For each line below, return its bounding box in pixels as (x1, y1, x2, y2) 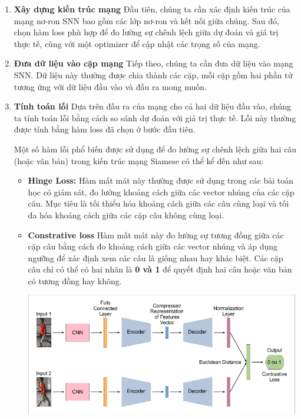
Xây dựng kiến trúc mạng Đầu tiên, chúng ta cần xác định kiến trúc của (14, 3, 290, 15)
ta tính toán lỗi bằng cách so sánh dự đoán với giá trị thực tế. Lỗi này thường (14, 111, 296, 124)
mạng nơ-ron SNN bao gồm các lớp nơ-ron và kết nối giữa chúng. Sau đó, (14, 14, 279, 26)
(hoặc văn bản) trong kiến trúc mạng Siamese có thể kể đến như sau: (14, 154, 264, 167)
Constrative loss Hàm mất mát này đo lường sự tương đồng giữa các (28, 228, 284, 241)
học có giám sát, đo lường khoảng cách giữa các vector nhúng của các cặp (28, 185, 295, 198)
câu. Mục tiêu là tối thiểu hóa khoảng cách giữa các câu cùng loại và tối (28, 197, 289, 209)
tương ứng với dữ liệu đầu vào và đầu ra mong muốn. (14, 80, 207, 92)
